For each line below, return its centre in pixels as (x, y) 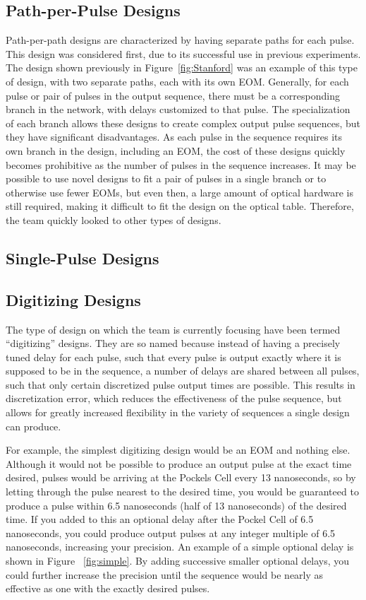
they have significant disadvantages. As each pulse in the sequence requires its (174, 137)
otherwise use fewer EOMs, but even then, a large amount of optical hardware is (180, 192)
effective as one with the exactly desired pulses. (108, 588)
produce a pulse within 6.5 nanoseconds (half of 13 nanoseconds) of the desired (176, 505)
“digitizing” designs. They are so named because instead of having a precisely (173, 343)
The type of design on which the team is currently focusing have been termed (173, 329)
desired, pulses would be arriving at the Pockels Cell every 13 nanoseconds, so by (181, 477)
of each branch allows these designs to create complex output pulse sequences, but (183, 123)
